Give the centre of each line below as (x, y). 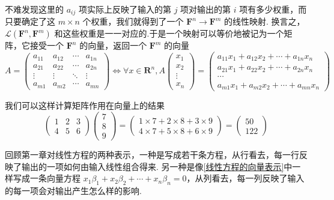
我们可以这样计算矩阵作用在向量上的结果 (85, 105)
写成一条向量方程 (47, 178)
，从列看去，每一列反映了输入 (245, 178)
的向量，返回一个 (113, 45)
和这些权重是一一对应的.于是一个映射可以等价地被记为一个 (169, 33)
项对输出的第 (206, 9)
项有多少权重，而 (273, 9)
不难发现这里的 (34, 9)
